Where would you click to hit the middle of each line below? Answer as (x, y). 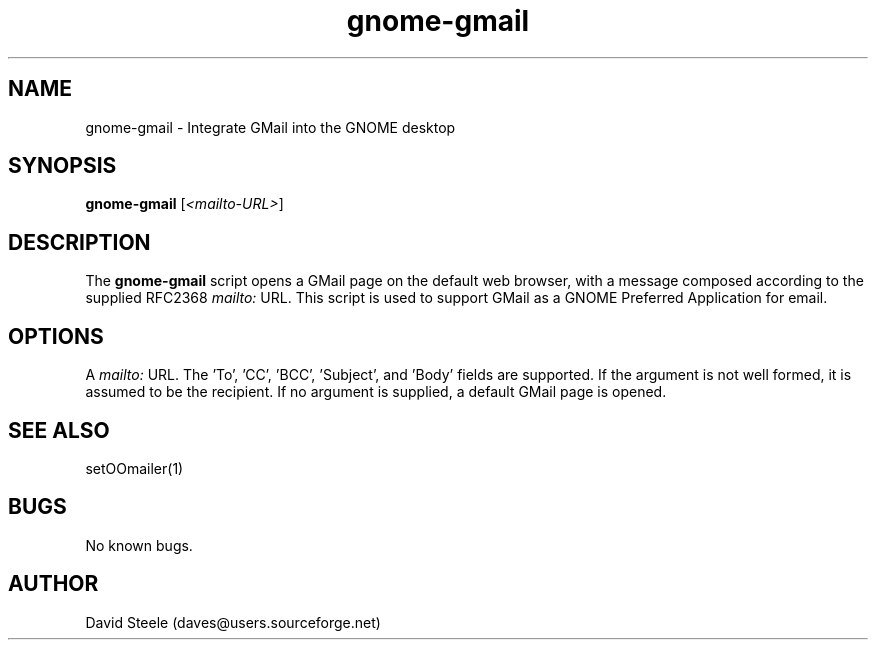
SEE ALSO (59, 430)
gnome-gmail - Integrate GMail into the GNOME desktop (270, 127)
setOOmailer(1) (134, 468)
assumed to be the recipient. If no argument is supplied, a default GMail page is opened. (376, 392)
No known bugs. (139, 545)
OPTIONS (56, 336)
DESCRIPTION (79, 242)
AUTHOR (53, 584)
